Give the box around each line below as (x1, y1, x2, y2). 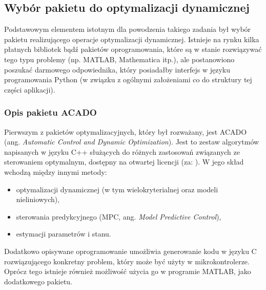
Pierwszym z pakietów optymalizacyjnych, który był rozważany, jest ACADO (4, 126, 247, 137)
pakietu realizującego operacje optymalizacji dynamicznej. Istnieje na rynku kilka (4, 33, 259, 44)
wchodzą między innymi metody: (4, 166, 107, 177)
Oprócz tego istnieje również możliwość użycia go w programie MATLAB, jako (4, 266, 251, 277)
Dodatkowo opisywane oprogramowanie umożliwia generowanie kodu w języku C (4, 245, 257, 256)
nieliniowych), (16, 194, 60, 205)
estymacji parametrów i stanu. (16, 228, 111, 239)
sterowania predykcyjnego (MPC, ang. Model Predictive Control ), (16, 211, 221, 222)
